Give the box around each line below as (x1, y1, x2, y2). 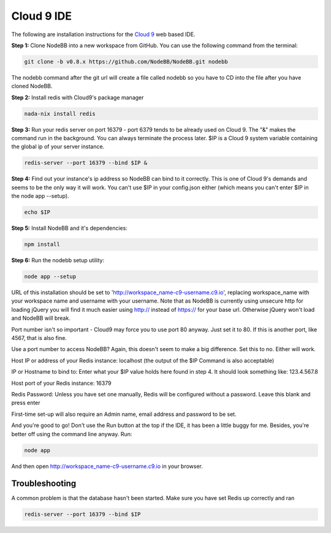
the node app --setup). (11, 192, 70, 200)
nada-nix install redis (24, 110, 96, 117)
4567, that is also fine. (11, 335, 67, 342)
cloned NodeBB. (11, 83, 53, 90)
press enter (11, 399, 40, 407)
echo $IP (24, 209, 51, 216)
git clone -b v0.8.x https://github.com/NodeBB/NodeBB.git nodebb (24, 58, 228, 65)
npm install (24, 241, 61, 248)
